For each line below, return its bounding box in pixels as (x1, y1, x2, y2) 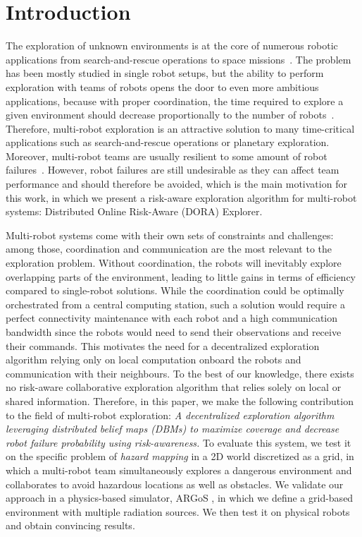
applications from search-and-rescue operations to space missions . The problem (6, 52, 351, 66)
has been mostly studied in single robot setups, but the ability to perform (6, 66, 324, 80)
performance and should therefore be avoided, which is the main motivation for (6, 176, 347, 191)
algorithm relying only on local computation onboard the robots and (6, 352, 301, 367)
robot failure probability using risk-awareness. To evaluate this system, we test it (6, 435, 351, 449)
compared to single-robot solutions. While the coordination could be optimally (6, 283, 344, 298)
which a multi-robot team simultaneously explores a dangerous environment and (6, 462, 352, 477)
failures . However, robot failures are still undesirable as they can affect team (6, 162, 339, 177)
